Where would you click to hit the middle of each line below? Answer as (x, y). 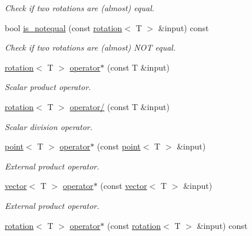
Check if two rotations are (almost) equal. (80, 8)
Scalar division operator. (49, 126)
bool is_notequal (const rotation (64, 27)
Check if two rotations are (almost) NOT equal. (90, 47)
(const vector (124, 186)
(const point (119, 146)
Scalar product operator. (48, 87)
